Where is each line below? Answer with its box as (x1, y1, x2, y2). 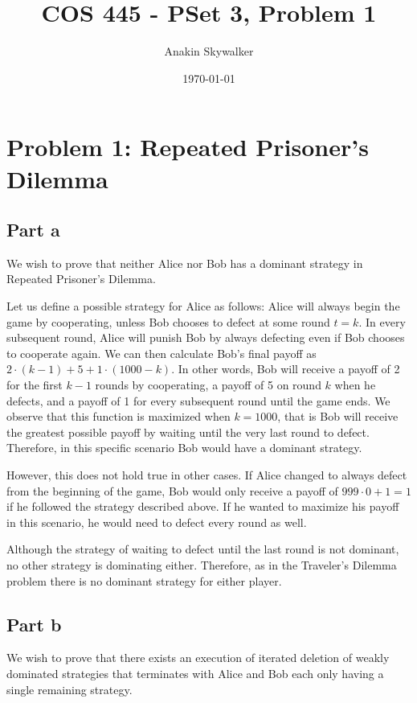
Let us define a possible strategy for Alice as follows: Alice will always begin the (6, 298, 400, 314)
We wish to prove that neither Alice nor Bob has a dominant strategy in (6, 254, 363, 271)
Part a (6, 217, 60, 242)
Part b (6, 611, 62, 636)
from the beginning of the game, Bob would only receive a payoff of (6, 482, 338, 499)
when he (334, 376, 376, 393)
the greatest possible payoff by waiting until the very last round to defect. (6, 423, 370, 440)
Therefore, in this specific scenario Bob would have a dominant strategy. (6, 439, 362, 456)
